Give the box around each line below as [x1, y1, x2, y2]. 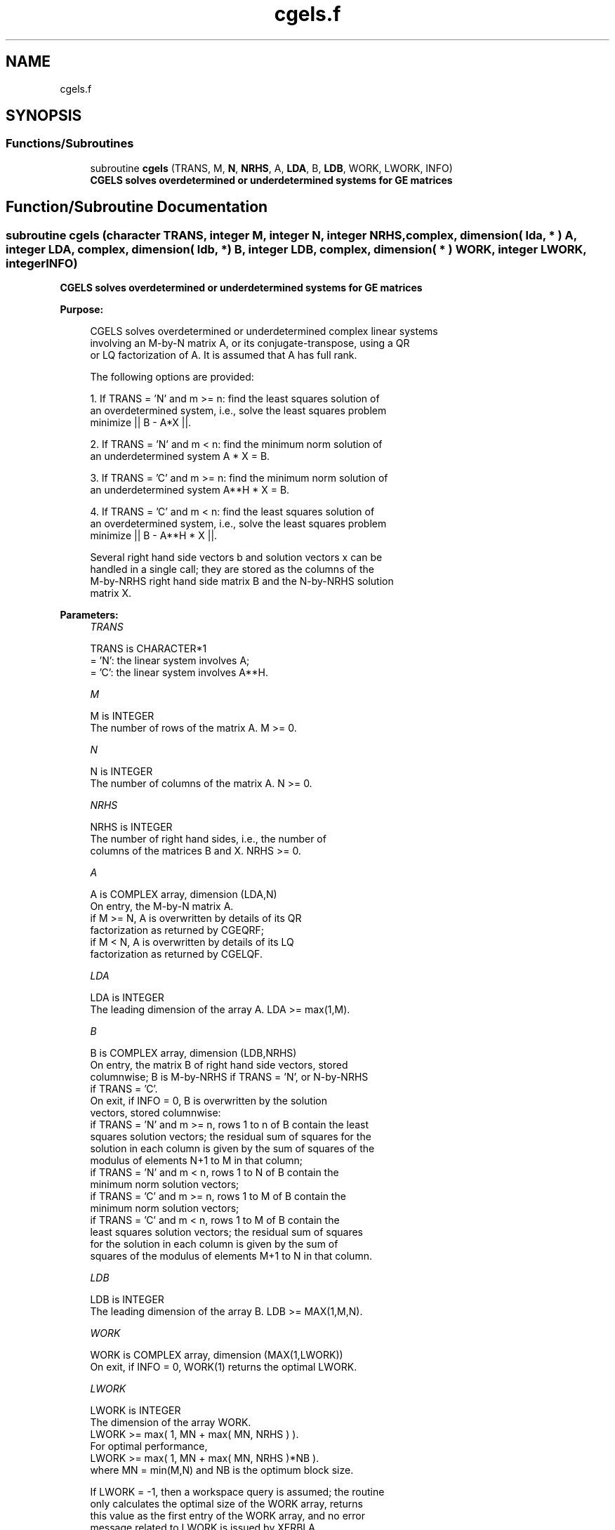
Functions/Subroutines [6, 136, 134, 151]
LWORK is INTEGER [90, 1404, 181, 1417]
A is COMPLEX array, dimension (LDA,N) [90, 888, 277, 901]
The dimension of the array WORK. [90, 1416, 251, 1429]
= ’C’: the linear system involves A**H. [90, 666, 269, 679]
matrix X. [90, 587, 132, 600]
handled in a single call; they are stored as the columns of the [90, 563, 374, 576]
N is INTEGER [90, 765, 153, 778]
